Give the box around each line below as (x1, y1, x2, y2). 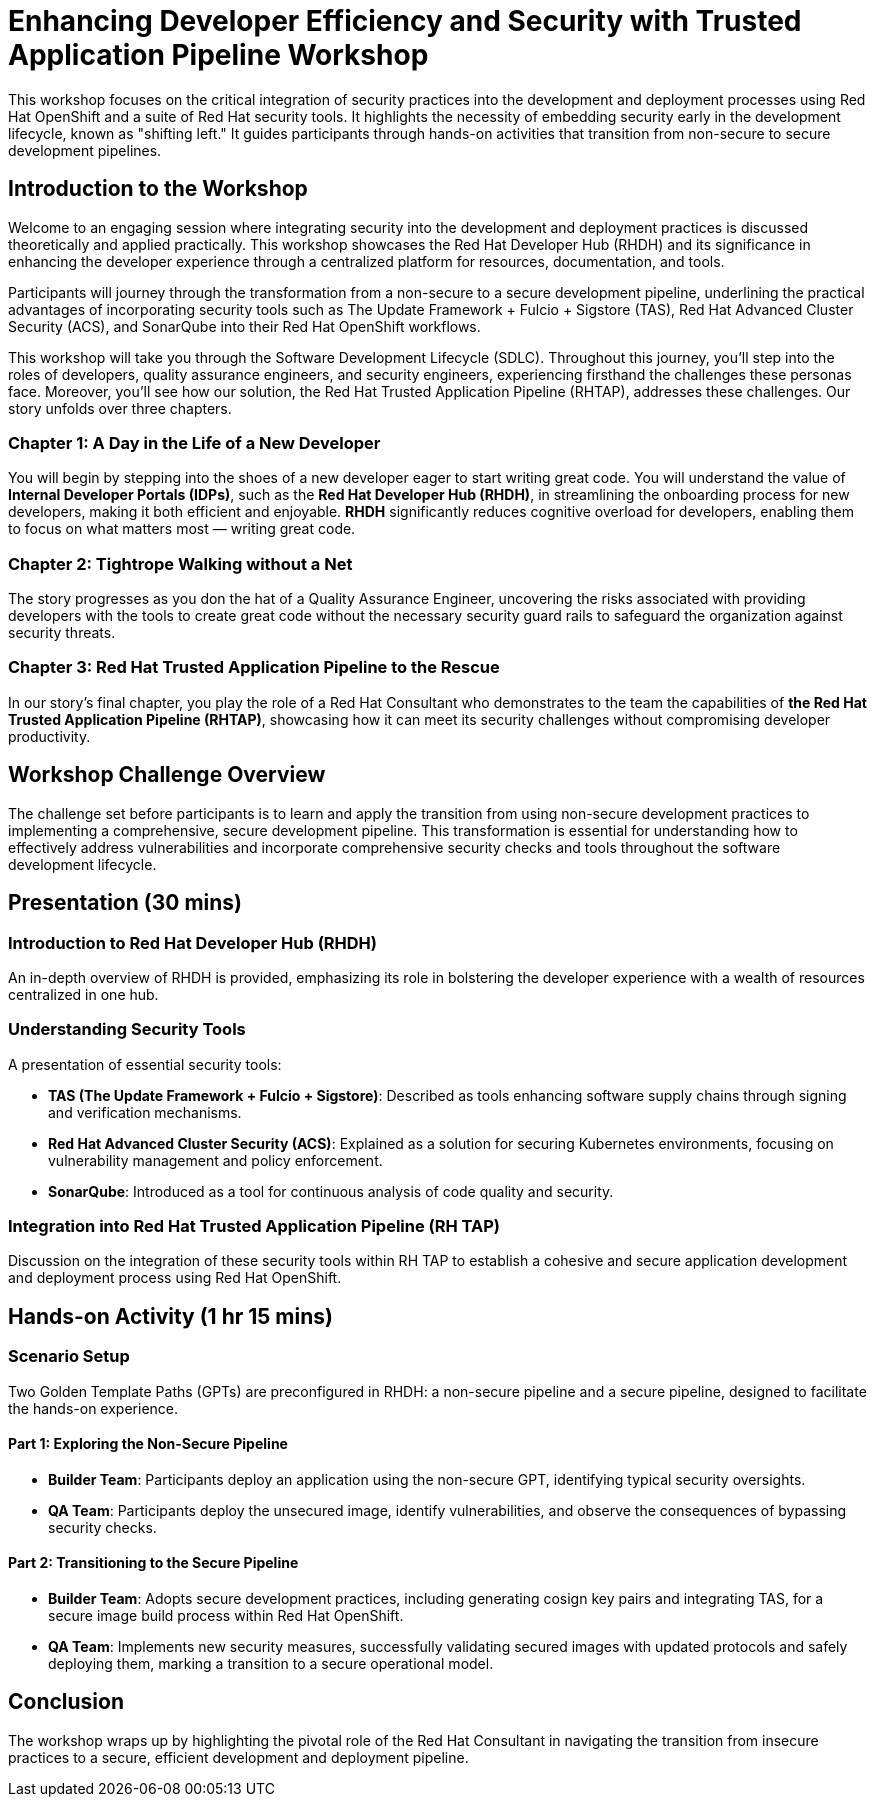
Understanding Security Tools (8, 1019, 246, 1040)
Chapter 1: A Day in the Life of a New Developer (8, 432, 381, 453)
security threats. (8, 624, 116, 642)
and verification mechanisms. (48, 1103, 242, 1121)
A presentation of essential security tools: (8, 1055, 282, 1073)
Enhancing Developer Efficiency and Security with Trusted (8, 4, 802, 38)
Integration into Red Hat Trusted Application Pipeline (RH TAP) (8, 1216, 501, 1237)
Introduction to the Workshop (8, 176, 308, 202)
